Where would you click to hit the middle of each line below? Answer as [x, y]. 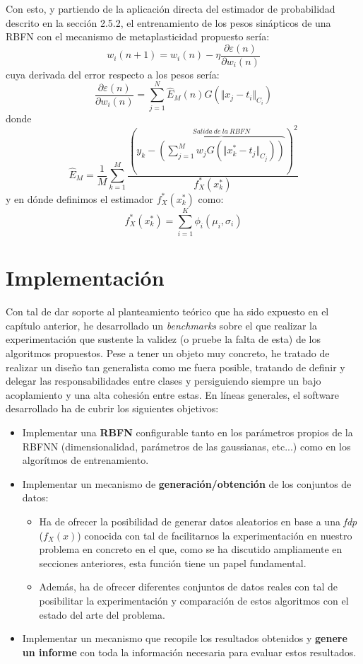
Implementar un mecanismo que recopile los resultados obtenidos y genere [185, 638]
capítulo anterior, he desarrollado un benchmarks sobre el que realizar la [161, 325]
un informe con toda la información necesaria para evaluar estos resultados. [189, 652]
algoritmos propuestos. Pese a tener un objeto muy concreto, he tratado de [168, 353]
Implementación [85, 278]
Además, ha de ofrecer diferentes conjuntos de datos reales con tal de [189, 587]
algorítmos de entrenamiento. [85, 460]
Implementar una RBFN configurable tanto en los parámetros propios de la [188, 432]
